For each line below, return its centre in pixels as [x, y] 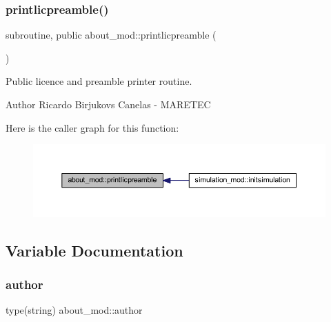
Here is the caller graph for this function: [92, 127]
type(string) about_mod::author [74, 310]
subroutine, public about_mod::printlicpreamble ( [111, 35]
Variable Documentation [94, 250]
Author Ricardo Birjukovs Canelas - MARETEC [108, 104]
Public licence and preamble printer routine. [99, 81]
